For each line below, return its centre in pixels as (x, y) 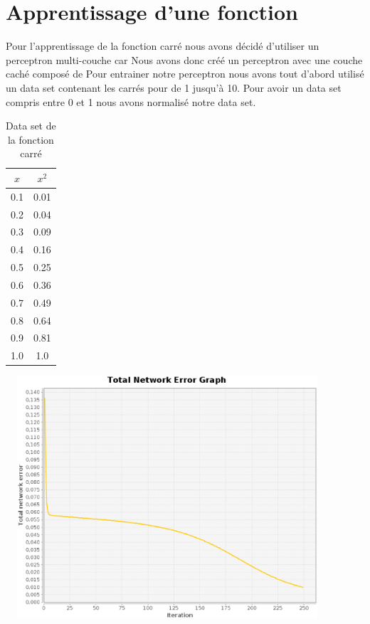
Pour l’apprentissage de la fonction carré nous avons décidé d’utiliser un (163, 46)
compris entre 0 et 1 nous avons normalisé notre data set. (131, 101)
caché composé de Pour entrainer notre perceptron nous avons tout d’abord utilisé (185, 74)
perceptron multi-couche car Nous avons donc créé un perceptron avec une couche (184, 59)
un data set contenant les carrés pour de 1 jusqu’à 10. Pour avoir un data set (174, 87)
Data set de (31, 126)
